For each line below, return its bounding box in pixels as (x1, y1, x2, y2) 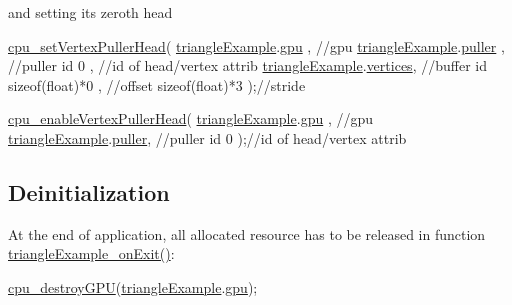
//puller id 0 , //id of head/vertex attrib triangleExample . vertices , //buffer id (8, 55, 487, 76)
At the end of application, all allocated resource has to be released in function (8, 223, 486, 244)
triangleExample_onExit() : (8, 243, 175, 264)
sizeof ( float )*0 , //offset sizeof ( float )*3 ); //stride (8, 74, 306, 95)
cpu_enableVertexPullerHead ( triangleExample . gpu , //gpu (8, 108, 374, 129)
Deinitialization (8, 176, 170, 207)
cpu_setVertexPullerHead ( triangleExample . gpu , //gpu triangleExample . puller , (8, 35, 505, 56)
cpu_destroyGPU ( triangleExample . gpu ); (8, 276, 258, 297)
